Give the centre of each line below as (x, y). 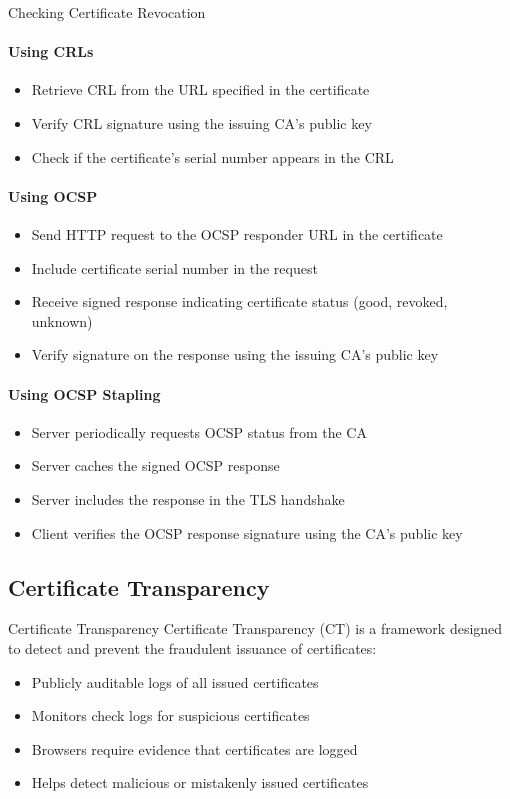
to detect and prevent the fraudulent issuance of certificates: (192, 647)
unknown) (62, 320)
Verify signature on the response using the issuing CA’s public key (235, 354)
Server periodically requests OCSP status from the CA (199, 431)
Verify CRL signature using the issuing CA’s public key (201, 122)
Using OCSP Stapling (84, 393)
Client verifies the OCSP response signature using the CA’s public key (247, 532)
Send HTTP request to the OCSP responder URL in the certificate (237, 233)
